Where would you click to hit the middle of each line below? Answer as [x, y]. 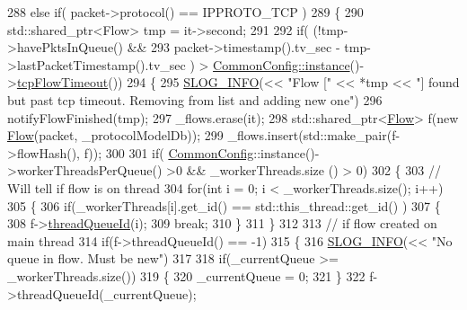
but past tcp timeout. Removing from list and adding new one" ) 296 [195, 99]
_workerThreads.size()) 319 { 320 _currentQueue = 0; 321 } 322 [186, 275]
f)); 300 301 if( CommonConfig [169, 152]
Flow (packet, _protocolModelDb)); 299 [115, 135]
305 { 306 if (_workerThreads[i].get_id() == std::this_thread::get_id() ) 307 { [224, 205]
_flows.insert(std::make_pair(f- [314, 135]
